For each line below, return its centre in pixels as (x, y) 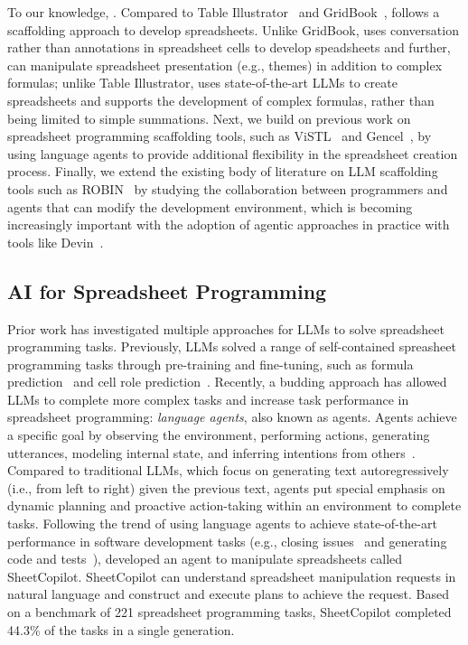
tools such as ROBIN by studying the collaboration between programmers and (228, 188)
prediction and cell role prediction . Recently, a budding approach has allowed (227, 382)
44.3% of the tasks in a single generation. (121, 629)
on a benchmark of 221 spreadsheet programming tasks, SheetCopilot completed (229, 612)
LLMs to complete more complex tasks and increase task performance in (208, 399)
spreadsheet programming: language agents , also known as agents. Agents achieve (232, 417)
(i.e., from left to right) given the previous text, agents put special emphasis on (226, 487)
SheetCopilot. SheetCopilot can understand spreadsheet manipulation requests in (232, 576)
